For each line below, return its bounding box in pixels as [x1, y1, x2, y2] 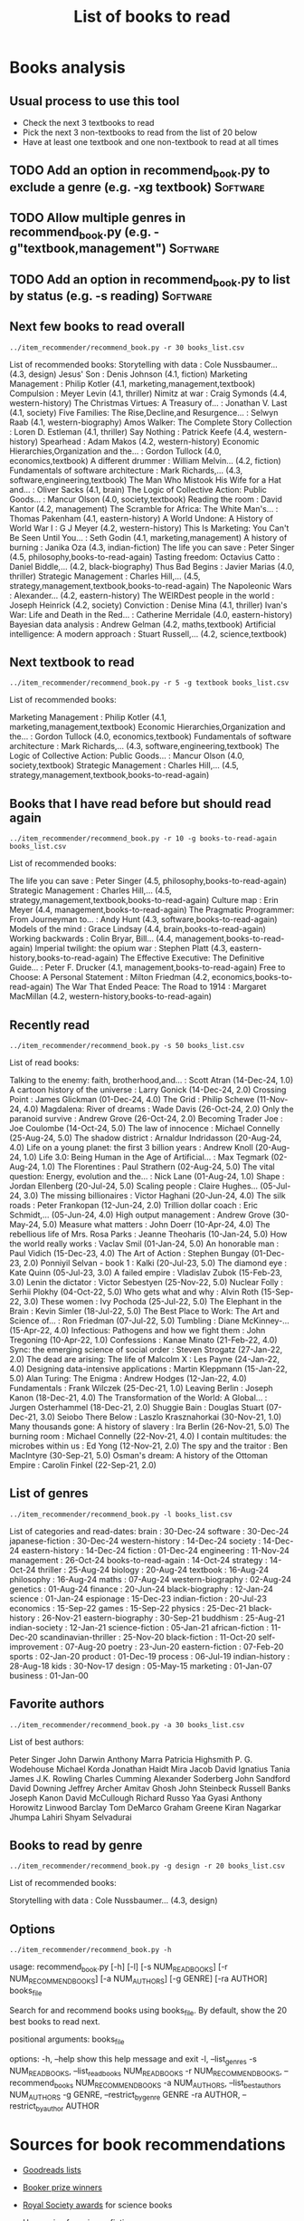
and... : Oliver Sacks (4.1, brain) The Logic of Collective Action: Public [9, 484, 267, 495]
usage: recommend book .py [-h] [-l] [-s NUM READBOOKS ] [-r [9, 1961, 228, 1975]
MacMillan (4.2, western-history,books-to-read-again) [9, 991, 213, 1002]
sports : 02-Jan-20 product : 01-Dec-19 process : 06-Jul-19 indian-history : [9, 1650, 290, 1661]
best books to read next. [9, 2016, 101, 2027]
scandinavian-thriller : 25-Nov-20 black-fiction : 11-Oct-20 [39, 1631, 256, 1642]
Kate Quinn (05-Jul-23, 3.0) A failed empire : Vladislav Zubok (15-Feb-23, [9, 1266, 283, 1278]
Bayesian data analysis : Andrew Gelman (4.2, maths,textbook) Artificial [9, 619, 276, 630]
